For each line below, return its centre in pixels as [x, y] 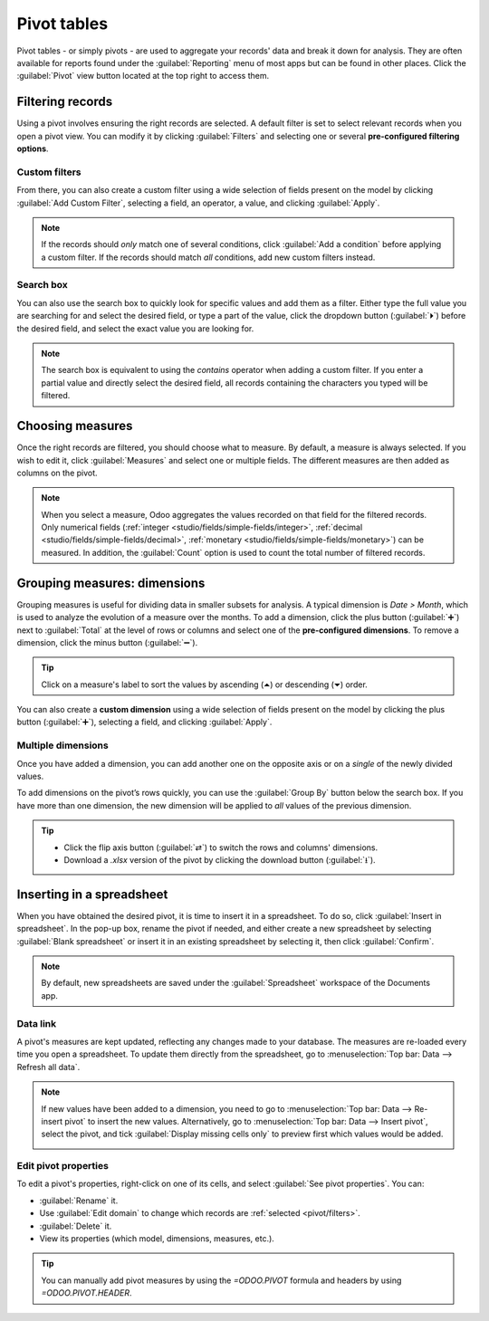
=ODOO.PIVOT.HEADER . [86, 1293]
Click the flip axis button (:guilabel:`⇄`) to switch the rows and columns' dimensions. [221, 847]
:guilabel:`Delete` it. [76, 1226]
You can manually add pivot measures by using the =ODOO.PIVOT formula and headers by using [221, 1280]
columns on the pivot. [58, 473]
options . [33, 148]
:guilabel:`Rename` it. [79, 1201]
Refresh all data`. [48, 1067]
